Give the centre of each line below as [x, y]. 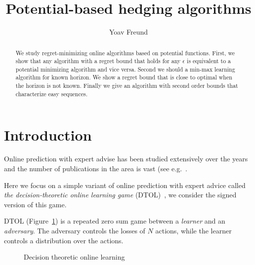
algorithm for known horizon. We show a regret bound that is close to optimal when [124, 77]
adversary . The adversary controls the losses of [75, 230]
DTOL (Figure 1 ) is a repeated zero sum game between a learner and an [115, 221]
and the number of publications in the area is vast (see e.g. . [96, 168]
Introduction [48, 135]
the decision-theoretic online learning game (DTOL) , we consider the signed [120, 195]
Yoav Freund [128, 32]
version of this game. [35, 204]
